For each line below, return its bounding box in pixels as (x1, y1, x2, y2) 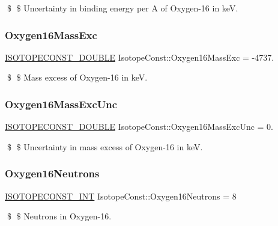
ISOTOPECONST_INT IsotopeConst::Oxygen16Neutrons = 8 (5, 189, 237, 202)
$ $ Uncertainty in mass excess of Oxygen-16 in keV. (7, 140, 203, 153)
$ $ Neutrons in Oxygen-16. (7, 210, 112, 222)
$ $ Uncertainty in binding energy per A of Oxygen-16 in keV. (7, 2, 238, 14)
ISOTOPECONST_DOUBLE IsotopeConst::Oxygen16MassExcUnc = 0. (5, 120, 273, 133)
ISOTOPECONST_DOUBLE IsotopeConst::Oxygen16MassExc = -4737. (5, 50, 274, 63)
